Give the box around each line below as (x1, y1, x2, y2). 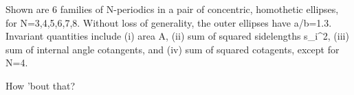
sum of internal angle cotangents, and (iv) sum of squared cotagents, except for (5, 42, 340, 56)
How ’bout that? (5, 78, 76, 92)
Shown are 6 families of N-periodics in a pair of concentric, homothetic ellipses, (5, 2, 339, 16)
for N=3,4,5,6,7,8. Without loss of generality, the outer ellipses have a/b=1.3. (5, 15, 332, 29)
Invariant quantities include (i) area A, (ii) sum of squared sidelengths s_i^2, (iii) (5, 29, 349, 43)
